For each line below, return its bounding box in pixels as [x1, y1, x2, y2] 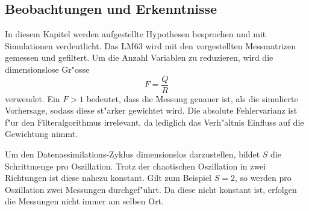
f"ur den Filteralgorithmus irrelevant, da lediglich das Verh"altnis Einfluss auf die [5, 115, 304, 128]
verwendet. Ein [5, 92, 60, 105]
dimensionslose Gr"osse [5, 63, 90, 75]
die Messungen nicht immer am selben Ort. [5, 195, 164, 207]
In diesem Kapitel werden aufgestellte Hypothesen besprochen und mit [5, 28, 266, 40]
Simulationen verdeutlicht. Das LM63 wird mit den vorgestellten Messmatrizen [5, 39, 296, 52]
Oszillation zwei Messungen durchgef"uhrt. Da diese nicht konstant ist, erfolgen [5, 183, 297, 195]
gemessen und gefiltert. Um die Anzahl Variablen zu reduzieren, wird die [5, 51, 273, 64]
